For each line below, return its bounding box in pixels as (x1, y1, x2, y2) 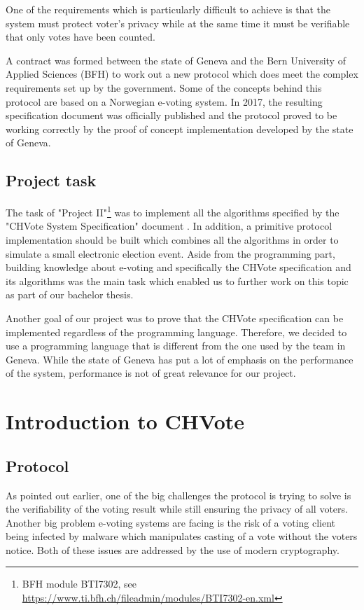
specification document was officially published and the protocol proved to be (6, 108, 337, 123)
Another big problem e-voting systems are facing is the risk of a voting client (6, 515, 336, 529)
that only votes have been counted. (6, 29, 155, 44)
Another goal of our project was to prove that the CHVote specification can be (6, 310, 344, 325)
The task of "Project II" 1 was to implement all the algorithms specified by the (6, 203, 339, 219)
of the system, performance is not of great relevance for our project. (6, 366, 296, 380)
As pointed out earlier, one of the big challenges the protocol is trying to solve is (6, 487, 351, 502)
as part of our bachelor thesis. (6, 287, 134, 302)
